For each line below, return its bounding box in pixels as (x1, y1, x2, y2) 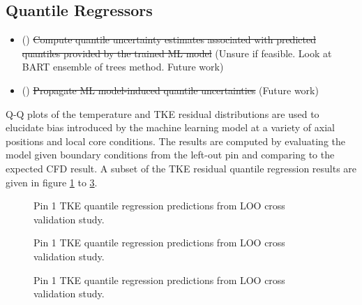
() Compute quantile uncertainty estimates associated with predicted (22, 32, 316, 47)
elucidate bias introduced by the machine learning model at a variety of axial (6, 120, 335, 135)
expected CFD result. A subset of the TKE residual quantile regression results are (6, 161, 357, 175)
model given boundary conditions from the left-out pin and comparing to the (6, 147, 335, 162)
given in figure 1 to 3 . (6, 174, 98, 189)
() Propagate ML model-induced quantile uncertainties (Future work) (22, 82, 319, 97)
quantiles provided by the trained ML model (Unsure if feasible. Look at (22, 45, 332, 60)
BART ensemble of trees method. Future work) (22, 59, 224, 74)
